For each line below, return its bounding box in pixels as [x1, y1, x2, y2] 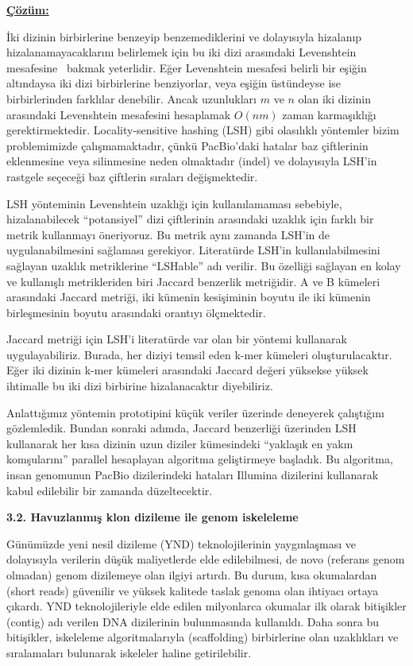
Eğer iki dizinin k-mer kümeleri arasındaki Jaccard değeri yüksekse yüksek [6, 362, 369, 378]
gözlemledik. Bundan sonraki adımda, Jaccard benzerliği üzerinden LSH [6, 420, 357, 436]
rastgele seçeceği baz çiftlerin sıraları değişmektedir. [6, 168, 258, 184]
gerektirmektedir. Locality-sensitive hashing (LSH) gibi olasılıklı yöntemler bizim [6, 122, 399, 138]
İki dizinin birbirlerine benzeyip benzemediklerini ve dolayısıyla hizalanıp [6, 28, 362, 45]
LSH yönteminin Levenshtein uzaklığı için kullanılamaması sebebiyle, [6, 195, 342, 211]
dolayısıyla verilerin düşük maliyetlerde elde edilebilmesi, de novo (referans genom [6, 551, 405, 567]
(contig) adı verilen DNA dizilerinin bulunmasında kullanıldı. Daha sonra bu [6, 613, 379, 629]
